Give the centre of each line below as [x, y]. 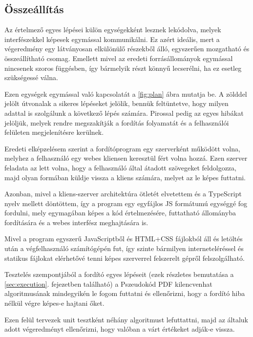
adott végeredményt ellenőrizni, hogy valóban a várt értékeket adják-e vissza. [120, 329]
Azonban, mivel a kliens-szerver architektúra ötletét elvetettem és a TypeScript [123, 194]
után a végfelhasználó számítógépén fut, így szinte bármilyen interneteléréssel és [124, 248]
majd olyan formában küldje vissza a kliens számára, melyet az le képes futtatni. [125, 177]
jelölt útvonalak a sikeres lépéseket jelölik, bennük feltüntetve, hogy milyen [116, 103]
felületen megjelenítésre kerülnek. [54, 132]
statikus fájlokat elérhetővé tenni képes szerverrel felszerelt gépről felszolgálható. [125, 258]
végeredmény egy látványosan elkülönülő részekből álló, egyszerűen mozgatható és [127, 49]
